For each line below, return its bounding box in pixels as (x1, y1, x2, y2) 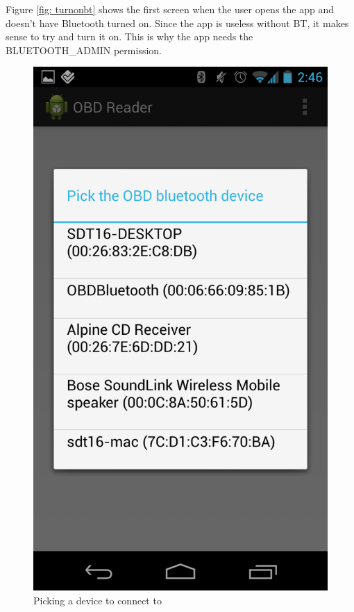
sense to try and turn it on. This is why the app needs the (6, 29, 253, 44)
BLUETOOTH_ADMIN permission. (6, 42, 162, 57)
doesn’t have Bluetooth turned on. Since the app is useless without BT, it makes (6, 15, 349, 30)
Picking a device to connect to (33, 593, 162, 607)
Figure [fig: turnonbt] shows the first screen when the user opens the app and (6, 2, 334, 16)
